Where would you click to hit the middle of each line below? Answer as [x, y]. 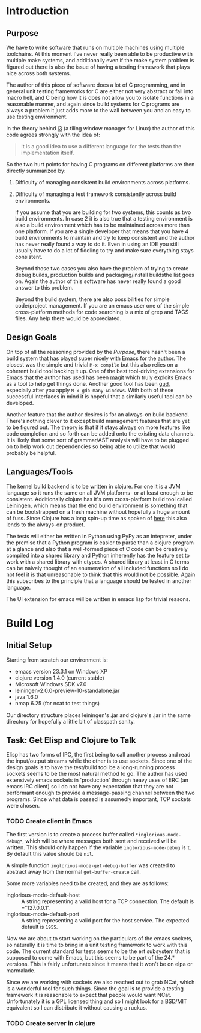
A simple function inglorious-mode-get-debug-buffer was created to [91, 865]
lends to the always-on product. [46, 525]
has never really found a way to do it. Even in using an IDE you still [97, 244]
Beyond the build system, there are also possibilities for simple [92, 299]
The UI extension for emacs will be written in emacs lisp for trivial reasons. [98, 599]
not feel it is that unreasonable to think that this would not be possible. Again [101, 574]
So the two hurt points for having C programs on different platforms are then [100, 164]
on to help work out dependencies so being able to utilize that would [91, 446]
